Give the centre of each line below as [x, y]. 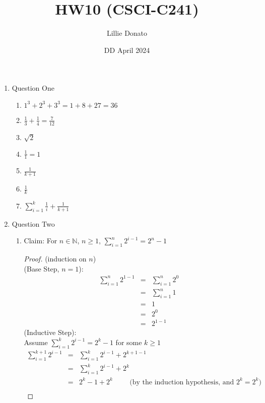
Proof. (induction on [55, 259]
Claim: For [41, 241]
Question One [33, 88]
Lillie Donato [127, 33]
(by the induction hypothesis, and [182, 382]
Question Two [33, 223]
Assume [36, 342]
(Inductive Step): [50, 332]
